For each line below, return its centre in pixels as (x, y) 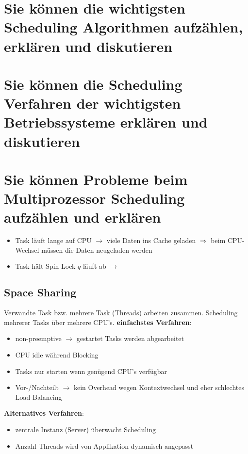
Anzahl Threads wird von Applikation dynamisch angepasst (104, 446)
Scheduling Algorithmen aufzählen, (124, 27)
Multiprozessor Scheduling (94, 198)
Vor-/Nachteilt (37, 387)
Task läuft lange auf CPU (53, 240)
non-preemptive (38, 338)
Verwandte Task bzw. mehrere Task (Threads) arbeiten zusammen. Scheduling (121, 313)
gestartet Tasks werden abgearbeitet (130, 338)
